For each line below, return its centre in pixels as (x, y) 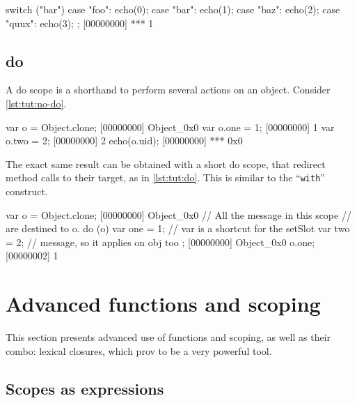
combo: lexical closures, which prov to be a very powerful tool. (139, 350)
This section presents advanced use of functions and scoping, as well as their (168, 337)
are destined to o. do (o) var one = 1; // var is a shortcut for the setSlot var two (178, 228)
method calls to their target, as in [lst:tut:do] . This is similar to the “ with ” (165, 177)
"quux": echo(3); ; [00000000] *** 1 (80, 23)
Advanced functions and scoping (163, 304)
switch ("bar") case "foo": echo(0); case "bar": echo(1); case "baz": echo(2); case (173, 9)
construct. (27, 191)
